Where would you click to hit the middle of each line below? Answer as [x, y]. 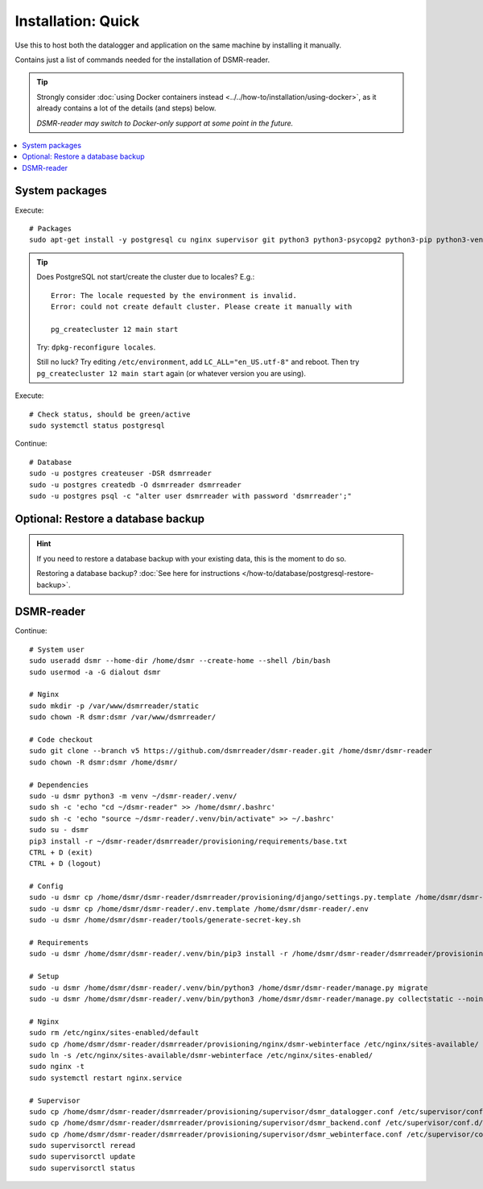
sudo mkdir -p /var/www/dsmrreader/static [114, 706]
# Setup [44, 976]
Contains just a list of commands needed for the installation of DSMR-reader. [142, 60]
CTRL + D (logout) [66, 864]
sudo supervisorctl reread [83, 1145]
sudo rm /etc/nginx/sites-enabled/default [114, 1033]
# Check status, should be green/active [110, 414]
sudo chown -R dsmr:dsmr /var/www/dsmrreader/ [123, 717]
